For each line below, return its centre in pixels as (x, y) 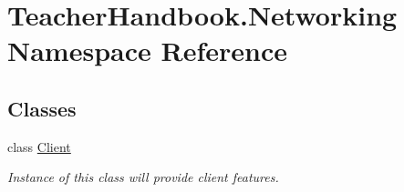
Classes (42, 108)
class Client (39, 146)
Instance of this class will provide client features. (143, 177)
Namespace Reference (147, 51)
